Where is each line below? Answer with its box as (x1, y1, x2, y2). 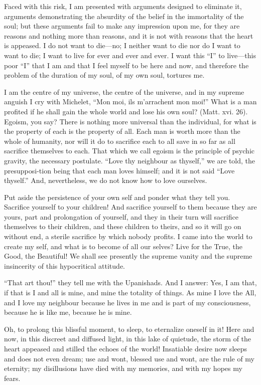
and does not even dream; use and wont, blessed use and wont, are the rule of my (4, 353, 255, 363)
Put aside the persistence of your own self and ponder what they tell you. (4, 191, 230, 202)
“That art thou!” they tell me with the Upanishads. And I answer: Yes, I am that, (4, 277, 257, 288)
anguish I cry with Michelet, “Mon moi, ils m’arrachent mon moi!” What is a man (4, 96, 257, 107)
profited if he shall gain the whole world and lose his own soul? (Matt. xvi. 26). (4, 106, 248, 116)
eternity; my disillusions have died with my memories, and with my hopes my (4, 363, 242, 373)
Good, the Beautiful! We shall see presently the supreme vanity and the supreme (4, 251, 252, 261)
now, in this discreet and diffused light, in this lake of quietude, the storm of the (4, 333, 251, 344)
